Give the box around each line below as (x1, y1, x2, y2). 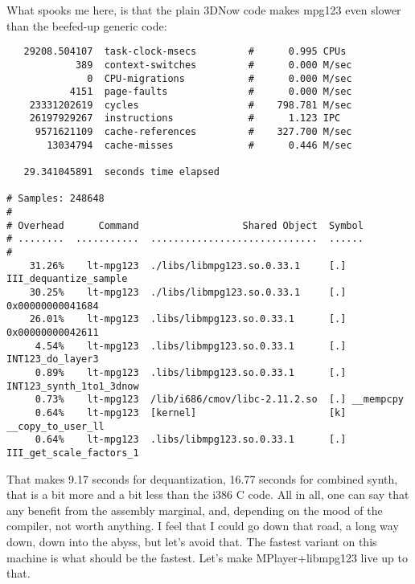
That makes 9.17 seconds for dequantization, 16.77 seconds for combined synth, (6, 470, 398, 487)
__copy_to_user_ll (6, 420, 105, 432)
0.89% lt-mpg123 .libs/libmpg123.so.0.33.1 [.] (35, 366, 347, 378)
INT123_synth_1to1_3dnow (6, 380, 139, 392)
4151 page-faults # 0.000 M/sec (69, 86, 352, 98)
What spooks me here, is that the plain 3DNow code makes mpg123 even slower (6, 2, 401, 18)
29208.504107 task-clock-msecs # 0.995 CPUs (23, 46, 347, 58)
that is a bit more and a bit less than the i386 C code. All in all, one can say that (6, 486, 409, 503)
